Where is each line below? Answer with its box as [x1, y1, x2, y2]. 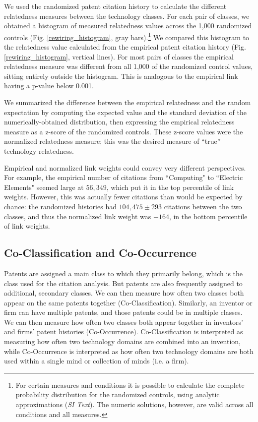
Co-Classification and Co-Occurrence [4, 245, 197, 260]
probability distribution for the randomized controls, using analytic [15, 389, 220, 400]
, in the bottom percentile [169, 211, 248, 221]
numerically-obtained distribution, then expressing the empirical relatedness [4, 117, 235, 127]
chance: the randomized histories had [4, 201, 117, 211]
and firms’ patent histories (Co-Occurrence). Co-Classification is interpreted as [4, 326, 243, 337]
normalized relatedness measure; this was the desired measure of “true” [4, 136, 221, 146]
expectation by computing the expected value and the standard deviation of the [4, 107, 247, 117]
